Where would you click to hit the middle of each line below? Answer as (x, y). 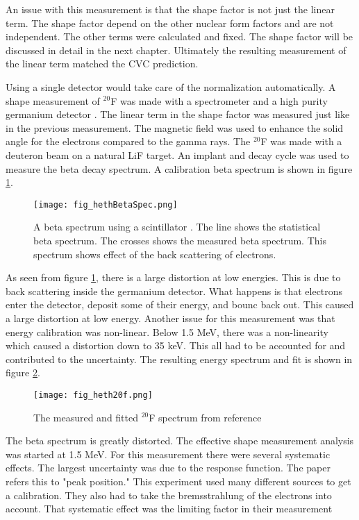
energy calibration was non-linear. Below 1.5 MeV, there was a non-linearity (167, 332)
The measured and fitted (86, 417)
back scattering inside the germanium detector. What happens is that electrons (174, 291)
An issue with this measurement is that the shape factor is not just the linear (170, 9)
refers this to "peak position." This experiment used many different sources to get (178, 481)
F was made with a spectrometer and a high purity (219, 100)
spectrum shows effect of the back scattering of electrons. (155, 254)
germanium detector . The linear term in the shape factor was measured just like (178, 114)
